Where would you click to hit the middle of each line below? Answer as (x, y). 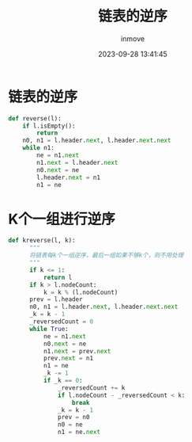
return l (58, 277)
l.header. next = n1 (69, 177)
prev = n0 (74, 417)
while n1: (39, 148)
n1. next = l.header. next (77, 162)
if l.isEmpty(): (49, 126)
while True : (49, 329)
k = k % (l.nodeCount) (81, 292)
